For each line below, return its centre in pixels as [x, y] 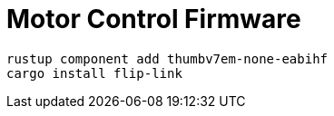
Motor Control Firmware [154, 19]
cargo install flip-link [94, 73]
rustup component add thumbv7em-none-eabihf [167, 58]
